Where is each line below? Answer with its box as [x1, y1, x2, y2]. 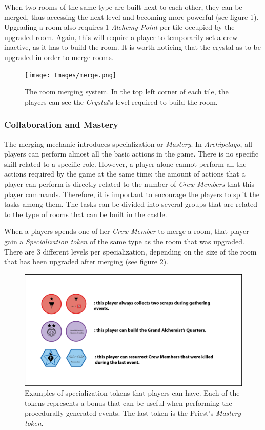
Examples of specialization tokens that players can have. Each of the [25, 387, 240, 398]
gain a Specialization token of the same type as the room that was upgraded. [4, 236, 244, 246]
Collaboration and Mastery [4, 118, 118, 131]
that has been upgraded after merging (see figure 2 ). [4, 256, 168, 267]
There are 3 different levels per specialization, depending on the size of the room [4, 246, 257, 257]
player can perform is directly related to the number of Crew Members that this [4, 179, 255, 189]
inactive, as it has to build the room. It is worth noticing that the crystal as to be [4, 42, 261, 52]
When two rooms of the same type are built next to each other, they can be [4, 2, 242, 12]
